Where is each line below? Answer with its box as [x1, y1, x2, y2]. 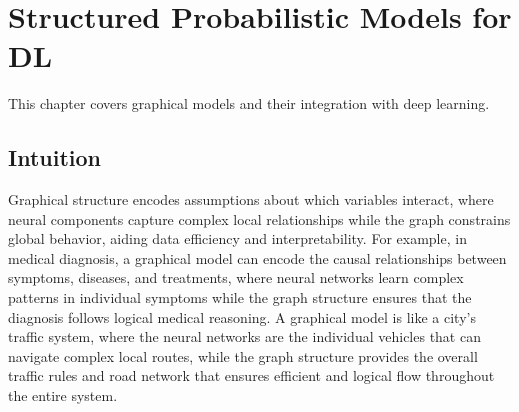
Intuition [8, 142, 101, 173]
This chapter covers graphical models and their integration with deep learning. [8, 93, 490, 114]
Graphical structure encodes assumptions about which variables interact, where [8, 189, 494, 210]
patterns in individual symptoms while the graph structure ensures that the [8, 287, 472, 308]
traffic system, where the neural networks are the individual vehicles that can [8, 326, 481, 347]
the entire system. [8, 385, 118, 406]
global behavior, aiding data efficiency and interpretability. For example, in [8, 228, 467, 249]
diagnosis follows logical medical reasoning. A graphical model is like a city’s [8, 306, 476, 327]
